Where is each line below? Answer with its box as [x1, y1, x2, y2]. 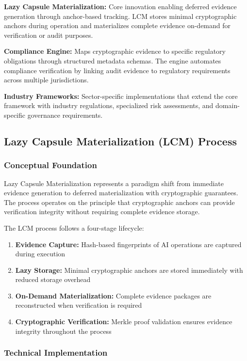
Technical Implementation [4, 346, 108, 359]
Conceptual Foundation [4, 159, 97, 171]
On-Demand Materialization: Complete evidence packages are [15, 290, 212, 300]
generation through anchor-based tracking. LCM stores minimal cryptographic [4, 11, 237, 21]
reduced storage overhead [15, 274, 91, 284]
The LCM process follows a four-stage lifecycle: [4, 222, 144, 233]
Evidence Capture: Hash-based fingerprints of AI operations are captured [15, 239, 242, 249]
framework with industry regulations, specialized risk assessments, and [4, 100, 214, 110]
